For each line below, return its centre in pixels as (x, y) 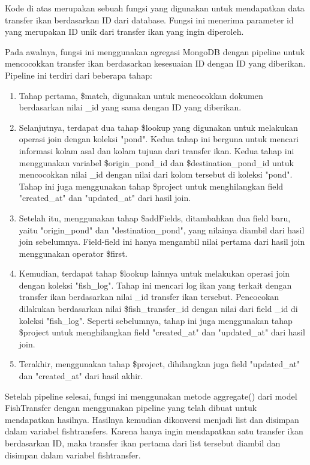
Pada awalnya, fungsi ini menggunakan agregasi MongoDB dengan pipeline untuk (155, 51)
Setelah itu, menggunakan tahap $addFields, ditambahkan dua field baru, (155, 217)
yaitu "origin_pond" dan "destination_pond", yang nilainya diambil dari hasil (162, 229)
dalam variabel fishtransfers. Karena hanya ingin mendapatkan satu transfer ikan (154, 431)
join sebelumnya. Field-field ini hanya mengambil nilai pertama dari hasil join (162, 241)
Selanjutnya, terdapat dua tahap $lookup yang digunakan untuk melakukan (158, 127)
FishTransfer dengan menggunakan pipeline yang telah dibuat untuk (131, 408)
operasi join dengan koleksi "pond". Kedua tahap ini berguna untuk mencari (159, 139)
